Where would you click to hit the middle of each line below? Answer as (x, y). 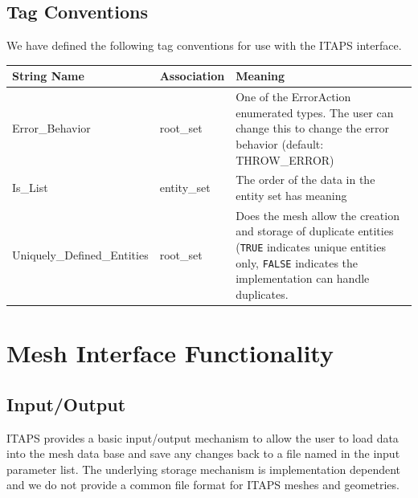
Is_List (30, 188)
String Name (48, 76)
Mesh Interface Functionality (170, 353)
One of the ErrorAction (293, 97)
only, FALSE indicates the (297, 262)
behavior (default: (280, 143)
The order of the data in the (305, 180)
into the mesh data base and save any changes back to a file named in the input (203, 453)
